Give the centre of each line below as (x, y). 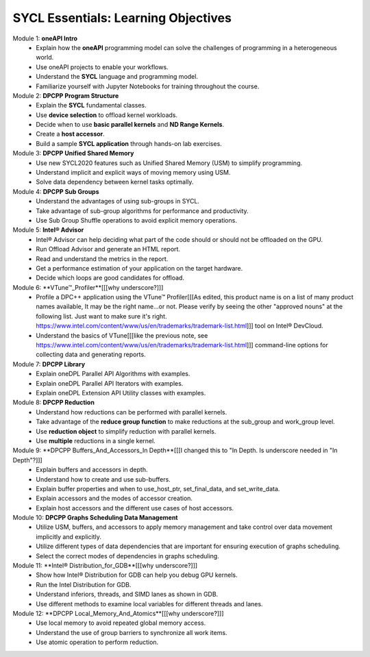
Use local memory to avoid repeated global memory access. (121, 623)
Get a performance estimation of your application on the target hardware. (139, 268)
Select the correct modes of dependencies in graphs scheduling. (127, 556)
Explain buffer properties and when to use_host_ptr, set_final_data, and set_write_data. (158, 488)
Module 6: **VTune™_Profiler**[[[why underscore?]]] (88, 287)
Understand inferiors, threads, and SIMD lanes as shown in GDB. (127, 594)
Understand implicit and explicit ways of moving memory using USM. (133, 173)
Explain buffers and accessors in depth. (92, 470)
